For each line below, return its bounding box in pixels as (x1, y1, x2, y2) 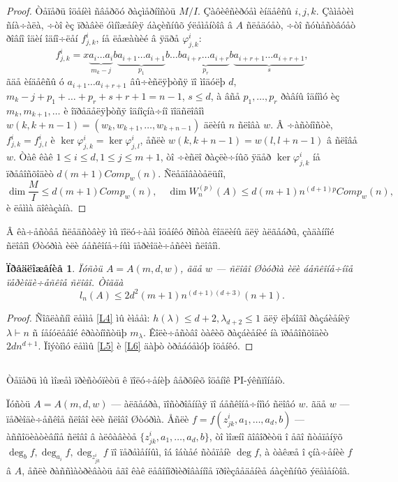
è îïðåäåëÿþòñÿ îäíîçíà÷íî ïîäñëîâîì (64, 103, 205, 117)
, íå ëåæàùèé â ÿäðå (96, 31, 179, 45)
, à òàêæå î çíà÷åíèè (258, 444, 344, 458)
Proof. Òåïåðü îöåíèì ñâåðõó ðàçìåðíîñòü (6, 3, 176, 17)
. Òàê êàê (13, 149, 53, 163)
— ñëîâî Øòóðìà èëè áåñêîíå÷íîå (215, 261, 353, 276)
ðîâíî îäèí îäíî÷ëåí (6, 31, 78, 45)
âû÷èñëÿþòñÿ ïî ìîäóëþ (130, 74, 226, 89)
